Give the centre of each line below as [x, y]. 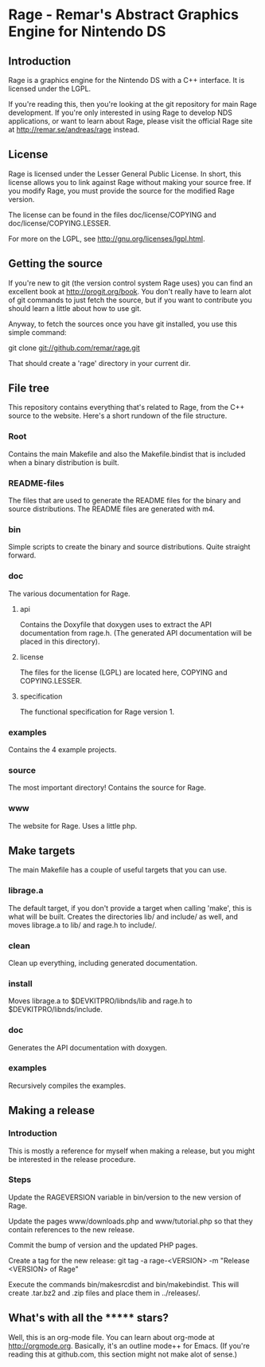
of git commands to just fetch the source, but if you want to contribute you [130, 300]
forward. [22, 555]
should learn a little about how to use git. [75, 308]
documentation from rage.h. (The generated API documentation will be [136, 632]
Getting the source [56, 264]
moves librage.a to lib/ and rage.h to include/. [82, 925]
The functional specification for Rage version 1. [97, 711]
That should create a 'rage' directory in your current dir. [99, 363]
